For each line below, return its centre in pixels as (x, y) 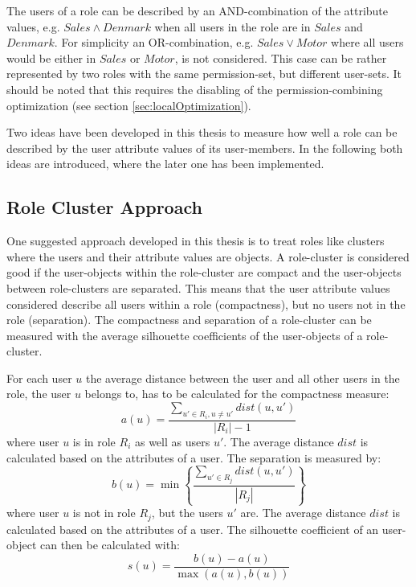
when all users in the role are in (232, 26)
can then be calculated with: (110, 545)
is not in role (104, 513)
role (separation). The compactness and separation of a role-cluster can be (189, 320)
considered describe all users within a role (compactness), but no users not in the (206, 304)
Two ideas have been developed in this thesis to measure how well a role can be (202, 132)
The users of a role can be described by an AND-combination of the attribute (198, 10)
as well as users (172, 441)
